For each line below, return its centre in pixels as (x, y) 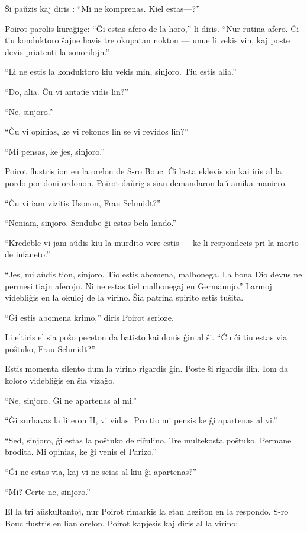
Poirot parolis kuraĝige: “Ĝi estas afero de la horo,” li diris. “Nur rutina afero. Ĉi (152, 28)
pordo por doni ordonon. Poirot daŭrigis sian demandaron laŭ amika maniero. (146, 182)
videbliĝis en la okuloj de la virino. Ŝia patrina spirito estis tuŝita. (124, 297)
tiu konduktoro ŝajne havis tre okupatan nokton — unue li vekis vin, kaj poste (147, 40)
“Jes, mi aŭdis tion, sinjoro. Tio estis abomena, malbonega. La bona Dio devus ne (153, 274)
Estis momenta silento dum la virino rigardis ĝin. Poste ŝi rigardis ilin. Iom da (147, 368)
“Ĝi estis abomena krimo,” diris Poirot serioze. (89, 317)
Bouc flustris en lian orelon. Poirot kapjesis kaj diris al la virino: (122, 523)
